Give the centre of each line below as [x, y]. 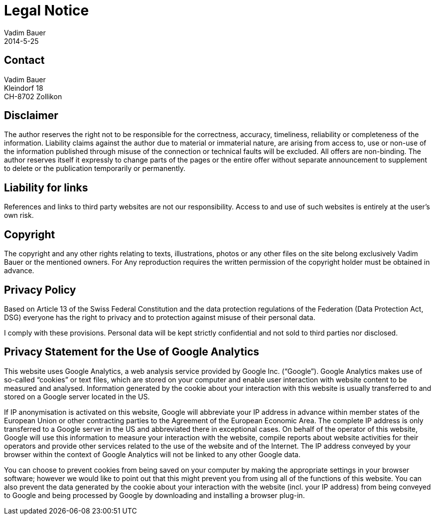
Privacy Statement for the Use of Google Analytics [132, 352]
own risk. [19, 215]
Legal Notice [47, 10]
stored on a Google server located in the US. [77, 396]
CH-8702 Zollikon [33, 96]
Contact [24, 60]
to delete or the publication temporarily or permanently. [95, 169]
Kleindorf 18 [24, 88]
